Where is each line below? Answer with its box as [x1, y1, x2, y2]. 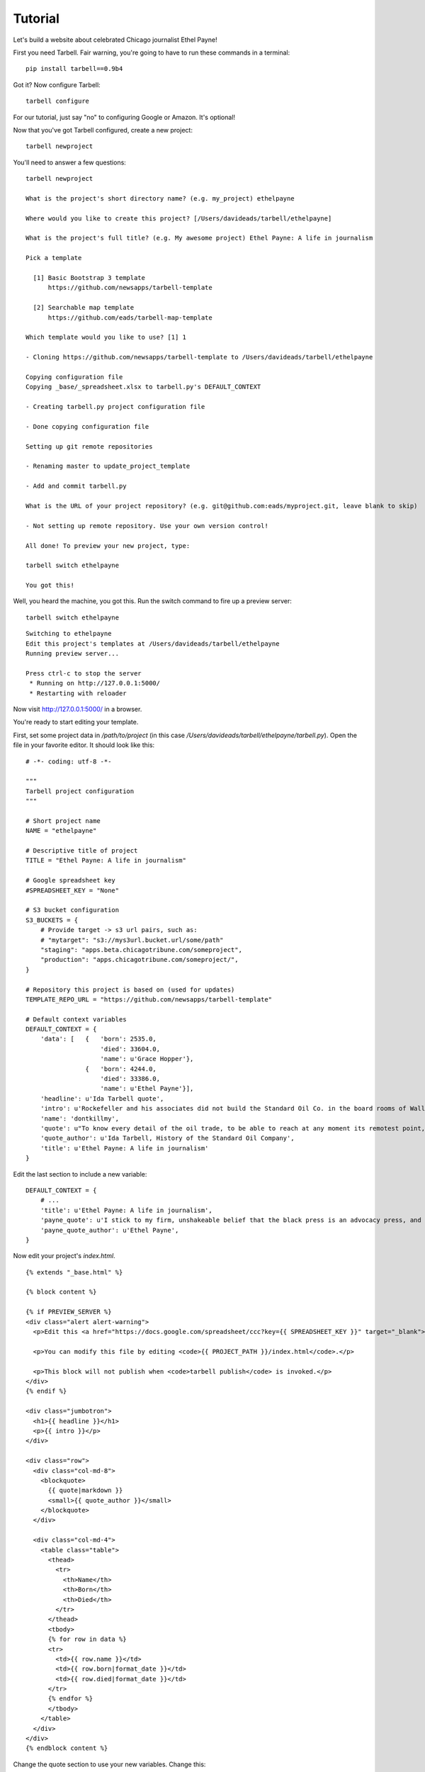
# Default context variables [25, 1015, 127, 1024]
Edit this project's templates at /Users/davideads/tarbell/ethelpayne [25, 639, 280, 648]
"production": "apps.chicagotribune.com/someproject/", [40, 955, 239, 964]
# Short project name [25, 817, 101, 825]
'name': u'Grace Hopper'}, [100, 1055, 194, 1063]
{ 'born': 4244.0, [85, 1065, 157, 1073]
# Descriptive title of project [25, 847, 138, 855]
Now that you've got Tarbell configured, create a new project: [13, 125, 193, 134]
